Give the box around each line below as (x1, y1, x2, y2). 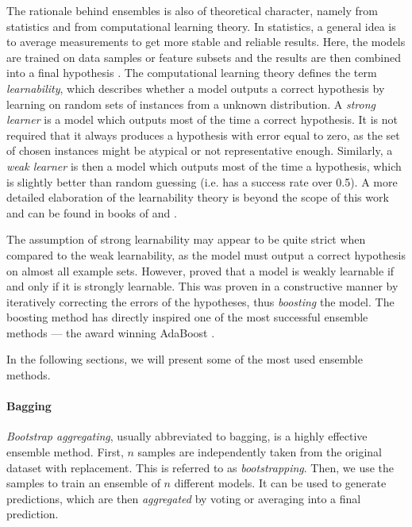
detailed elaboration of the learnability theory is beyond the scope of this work (6, 189, 389, 206)
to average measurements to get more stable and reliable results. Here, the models (6, 33, 406, 50)
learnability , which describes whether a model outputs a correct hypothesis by (6, 79, 385, 96)
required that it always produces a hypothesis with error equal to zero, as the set (6, 126, 400, 143)
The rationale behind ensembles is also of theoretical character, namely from (6, 2, 378, 18)
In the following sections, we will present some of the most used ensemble (6, 351, 363, 367)
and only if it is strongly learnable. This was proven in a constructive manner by (6, 278, 399, 294)
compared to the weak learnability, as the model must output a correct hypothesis (6, 246, 406, 263)
